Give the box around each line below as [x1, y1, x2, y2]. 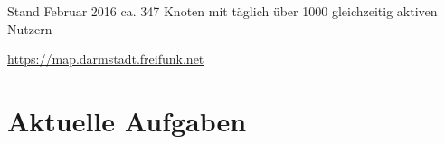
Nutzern [7, 19, 52, 38]
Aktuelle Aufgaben [7, 102, 247, 139]
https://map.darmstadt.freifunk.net [7, 49, 204, 68]
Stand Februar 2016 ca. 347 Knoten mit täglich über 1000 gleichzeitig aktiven [7, 2, 438, 20]
